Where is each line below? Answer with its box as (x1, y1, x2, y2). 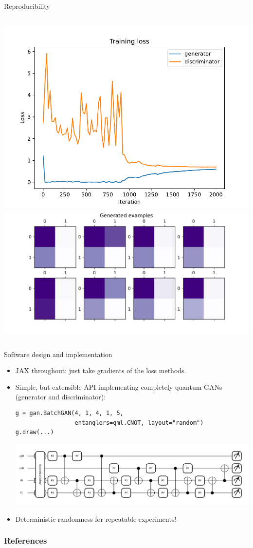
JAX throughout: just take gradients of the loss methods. (15, 365, 186, 376)
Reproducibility (4, 1, 50, 11)
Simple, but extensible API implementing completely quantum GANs (15, 381, 222, 392)
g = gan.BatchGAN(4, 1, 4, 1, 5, (15, 410, 124, 417)
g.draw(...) (15, 429, 54, 436)
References (4, 534, 47, 547)
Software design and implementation (4, 349, 112, 359)
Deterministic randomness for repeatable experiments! (15, 513, 177, 524)
